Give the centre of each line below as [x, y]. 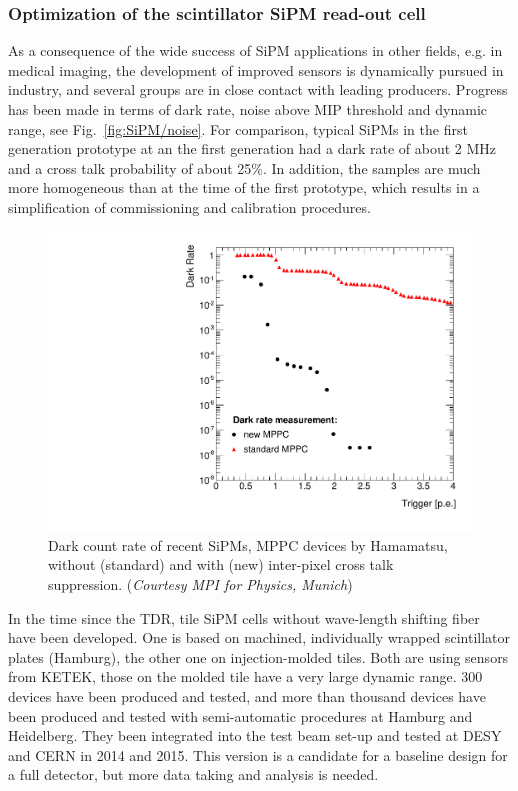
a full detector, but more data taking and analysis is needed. [193, 774]
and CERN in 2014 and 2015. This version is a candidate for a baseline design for [258, 754]
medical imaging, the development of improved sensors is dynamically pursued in [256, 69]
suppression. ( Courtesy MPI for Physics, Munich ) [200, 584]
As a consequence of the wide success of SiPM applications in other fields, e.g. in [255, 50]
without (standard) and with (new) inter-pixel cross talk [221, 564]
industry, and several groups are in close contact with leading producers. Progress [258, 89]
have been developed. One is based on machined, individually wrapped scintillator [259, 637]
